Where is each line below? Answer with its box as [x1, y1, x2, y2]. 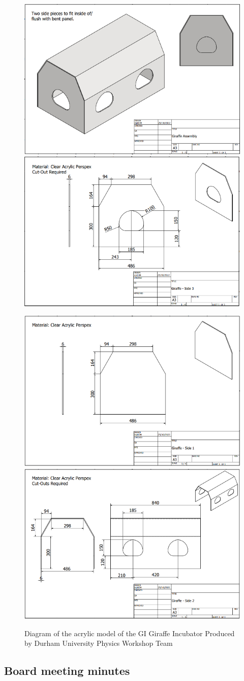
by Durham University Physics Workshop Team [24, 638, 173, 648]
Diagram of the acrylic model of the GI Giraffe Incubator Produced [24, 628, 235, 638]
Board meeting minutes [4, 663, 130, 678]
